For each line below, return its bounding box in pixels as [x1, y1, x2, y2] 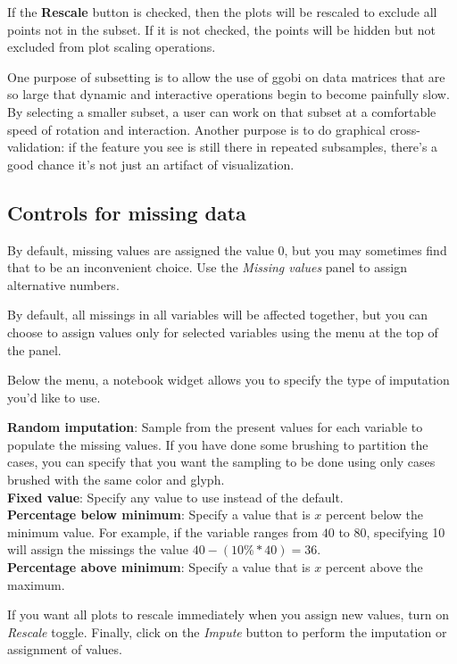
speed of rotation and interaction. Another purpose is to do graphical [7, 120, 386, 138]
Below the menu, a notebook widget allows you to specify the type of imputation [7, 370, 450, 389]
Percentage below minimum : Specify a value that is [7, 505, 311, 524]
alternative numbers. [7, 275, 120, 294]
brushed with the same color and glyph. [7, 470, 225, 489]
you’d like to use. [7, 387, 101, 406]
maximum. [7, 575, 65, 593]
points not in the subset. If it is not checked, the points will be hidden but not [7, 20, 436, 38]
